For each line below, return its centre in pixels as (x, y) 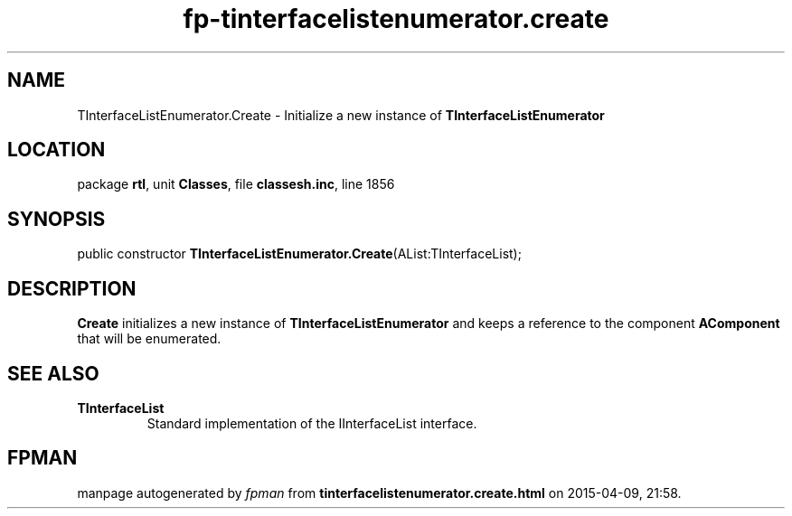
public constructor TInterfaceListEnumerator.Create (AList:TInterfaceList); (299, 254)
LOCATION (57, 150)
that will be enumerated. (149, 339)
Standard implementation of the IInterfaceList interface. (312, 423)
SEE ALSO (53, 373)
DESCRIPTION (72, 288)
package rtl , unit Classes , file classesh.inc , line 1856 (236, 184)
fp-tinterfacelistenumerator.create (396, 19)
